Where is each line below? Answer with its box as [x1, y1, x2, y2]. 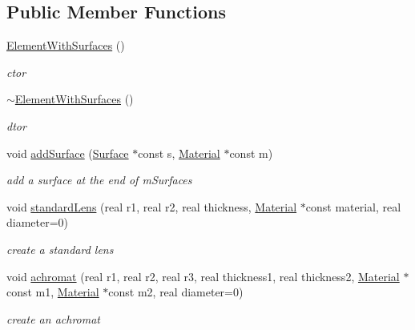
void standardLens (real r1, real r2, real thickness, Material [6, 198, 297, 215]
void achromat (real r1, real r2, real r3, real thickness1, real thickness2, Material [6, 268, 400, 284]
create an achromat [6, 310, 100, 327]
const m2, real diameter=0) [108, 284, 244, 300]
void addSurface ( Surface [6, 144, 129, 161]
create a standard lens [6, 240, 114, 257]
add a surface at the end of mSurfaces [6, 171, 192, 188]
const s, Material [138, 144, 220, 161]
